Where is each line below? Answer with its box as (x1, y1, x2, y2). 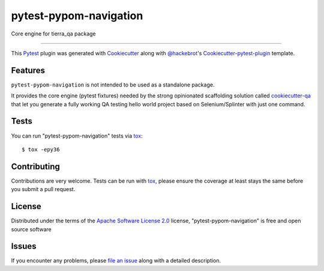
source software (11, 225, 52, 233)
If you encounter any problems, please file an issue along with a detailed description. (11, 257, 221, 264)
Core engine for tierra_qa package (11, 30, 96, 37)
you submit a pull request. (11, 186, 76, 193)
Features (11, 65, 45, 75)
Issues (11, 241, 37, 252)
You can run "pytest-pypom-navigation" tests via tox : (11, 132, 143, 139)
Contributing (11, 161, 60, 171)
